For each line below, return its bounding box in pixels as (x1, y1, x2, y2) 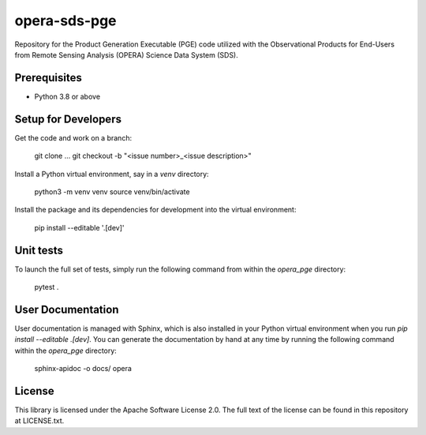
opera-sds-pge (14, 12, 118, 29)
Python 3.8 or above (34, 92, 101, 101)
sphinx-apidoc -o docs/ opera (34, 364, 132, 373)
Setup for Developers (14, 112, 122, 126)
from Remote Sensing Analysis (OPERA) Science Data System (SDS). (14, 50, 238, 59)
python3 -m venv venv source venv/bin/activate (34, 186, 190, 197)
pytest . (34, 283, 59, 291)
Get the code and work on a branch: (14, 133, 133, 142)
